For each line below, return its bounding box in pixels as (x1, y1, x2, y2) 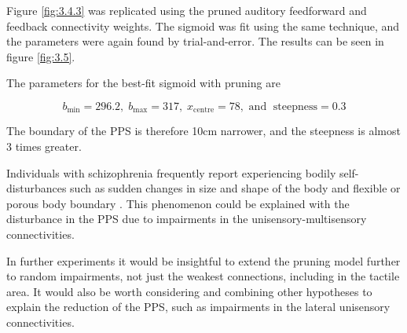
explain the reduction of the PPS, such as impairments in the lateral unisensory (6, 298, 390, 315)
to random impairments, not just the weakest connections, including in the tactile (6, 268, 400, 284)
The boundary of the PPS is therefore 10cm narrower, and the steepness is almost (6, 123, 401, 139)
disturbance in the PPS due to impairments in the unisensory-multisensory (6, 210, 367, 227)
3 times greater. (6, 138, 82, 155)
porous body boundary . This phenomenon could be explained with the (6, 195, 350, 211)
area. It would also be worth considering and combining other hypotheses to (6, 283, 372, 299)
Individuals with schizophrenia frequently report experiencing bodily (6, 164, 336, 181)
